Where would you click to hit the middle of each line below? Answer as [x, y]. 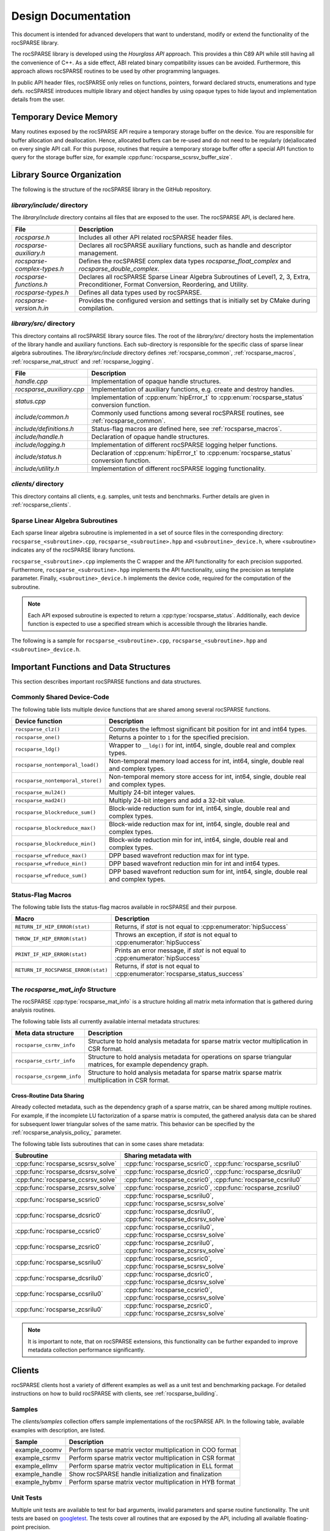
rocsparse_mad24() [41, 800]
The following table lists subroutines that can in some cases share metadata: [108, 1144]
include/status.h [38, 457]
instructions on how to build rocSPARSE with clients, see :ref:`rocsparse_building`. [115, 1394]
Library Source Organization [66, 175]
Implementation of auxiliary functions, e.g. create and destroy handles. [193, 389]
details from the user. [38, 100]
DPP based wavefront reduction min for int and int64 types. [195, 863]
